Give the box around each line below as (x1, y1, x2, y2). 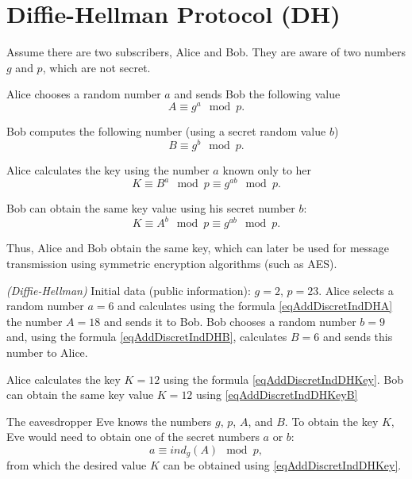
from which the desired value (6, 457, 147, 473)
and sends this (322, 328, 393, 345)
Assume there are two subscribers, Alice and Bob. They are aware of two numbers (6, 44, 406, 60)
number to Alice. (6, 343, 88, 360)
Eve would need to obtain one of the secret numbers (6, 428, 260, 445)
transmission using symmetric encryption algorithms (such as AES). (6, 255, 337, 272)
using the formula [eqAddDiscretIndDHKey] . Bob (163, 370, 404, 387)
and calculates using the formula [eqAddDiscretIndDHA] (117, 297, 393, 314)
